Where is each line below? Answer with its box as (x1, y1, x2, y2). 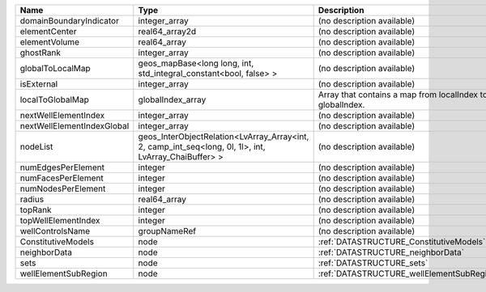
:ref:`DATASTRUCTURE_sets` (318, 257, 428, 269)
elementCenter (19, 26, 77, 36)
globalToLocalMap (19, 63, 91, 74)
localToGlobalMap (19, 94, 89, 105)
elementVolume (19, 36, 80, 48)
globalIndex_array (138, 94, 207, 105)
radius (19, 194, 45, 205)
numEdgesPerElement (19, 162, 105, 173)
